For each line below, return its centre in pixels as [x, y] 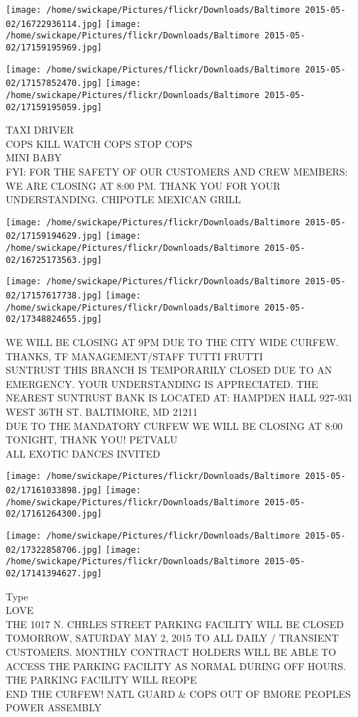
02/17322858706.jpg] [54, 550]
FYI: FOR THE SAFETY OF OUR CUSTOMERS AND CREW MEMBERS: [177, 172]
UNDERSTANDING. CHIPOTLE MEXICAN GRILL [123, 199]
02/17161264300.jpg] [54, 514]
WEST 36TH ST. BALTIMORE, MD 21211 [102, 412]
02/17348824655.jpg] [54, 319]
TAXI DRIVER [40, 130]
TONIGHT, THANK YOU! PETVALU [92, 440]
